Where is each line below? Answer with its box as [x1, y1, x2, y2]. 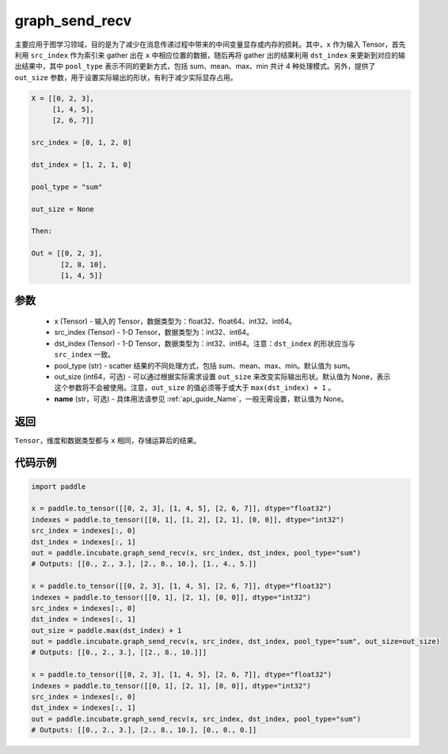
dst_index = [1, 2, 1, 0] [31, 161, 132, 169]
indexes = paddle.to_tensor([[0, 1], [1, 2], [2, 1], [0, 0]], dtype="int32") [31, 515, 344, 524]
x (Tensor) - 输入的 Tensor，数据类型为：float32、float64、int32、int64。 [54, 316, 297, 326]
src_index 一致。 [54, 350, 115, 359]
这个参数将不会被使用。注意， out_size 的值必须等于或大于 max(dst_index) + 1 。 [54, 383, 336, 392]
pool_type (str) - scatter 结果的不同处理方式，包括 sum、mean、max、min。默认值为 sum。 [54, 361, 355, 370]
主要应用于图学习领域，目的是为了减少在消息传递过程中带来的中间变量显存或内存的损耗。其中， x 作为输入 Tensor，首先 [14, 40, 406, 49]
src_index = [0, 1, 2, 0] [31, 138, 132, 147]
